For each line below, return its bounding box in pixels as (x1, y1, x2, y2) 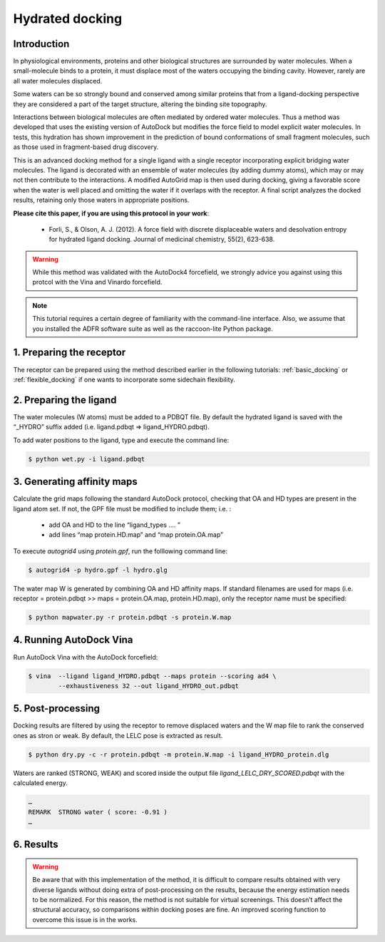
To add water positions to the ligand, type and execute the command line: (13, 436, 230, 444)
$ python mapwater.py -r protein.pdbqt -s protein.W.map (28, 613, 232, 622)
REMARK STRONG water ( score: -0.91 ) (28, 808, 168, 816)
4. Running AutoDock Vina (13, 634, 133, 646)
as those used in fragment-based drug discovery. (13, 143, 159, 151)
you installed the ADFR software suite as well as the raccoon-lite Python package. (32, 324, 274, 333)
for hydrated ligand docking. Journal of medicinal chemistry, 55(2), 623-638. (48, 235, 275, 244)
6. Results (13, 839, 58, 851)
